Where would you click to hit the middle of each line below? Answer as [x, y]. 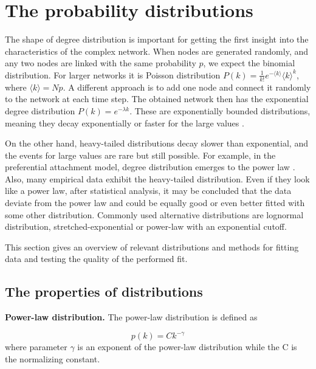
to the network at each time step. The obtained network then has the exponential [157, 99]
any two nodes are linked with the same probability [101, 63]
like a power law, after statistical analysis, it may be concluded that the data [148, 191]
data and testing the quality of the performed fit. [96, 259]
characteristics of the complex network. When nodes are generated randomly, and [157, 51]
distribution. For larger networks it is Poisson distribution [113, 74]
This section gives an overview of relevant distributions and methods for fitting [152, 247]
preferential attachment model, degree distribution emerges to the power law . [150, 167]
